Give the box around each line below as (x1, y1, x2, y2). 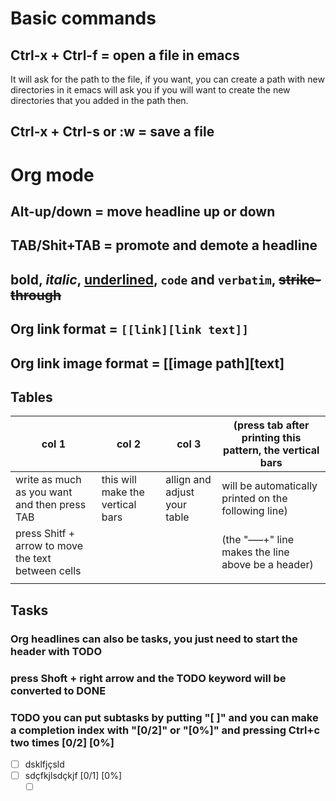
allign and (165, 473, 212, 487)
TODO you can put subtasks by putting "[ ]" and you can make (10, 710, 319, 724)
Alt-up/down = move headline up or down (10, 203, 276, 220)
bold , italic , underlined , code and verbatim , (10, 271, 277, 288)
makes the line (221, 545, 290, 559)
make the (101, 485, 145, 499)
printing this (241, 431, 302, 445)
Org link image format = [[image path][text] (10, 355, 285, 372)
